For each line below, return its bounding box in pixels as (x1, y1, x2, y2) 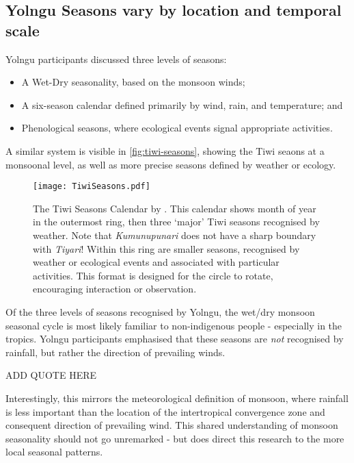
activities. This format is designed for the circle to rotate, (33, 268, 273, 282)
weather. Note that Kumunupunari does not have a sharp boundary (33, 228, 316, 242)
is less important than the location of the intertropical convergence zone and (5, 404, 325, 418)
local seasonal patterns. (5, 445, 103, 459)
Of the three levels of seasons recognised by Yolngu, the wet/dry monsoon (5, 304, 315, 318)
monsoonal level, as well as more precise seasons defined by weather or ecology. (5, 157, 336, 171)
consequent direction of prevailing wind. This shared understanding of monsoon (5, 418, 338, 432)
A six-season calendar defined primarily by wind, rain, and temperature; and (21, 97, 343, 112)
